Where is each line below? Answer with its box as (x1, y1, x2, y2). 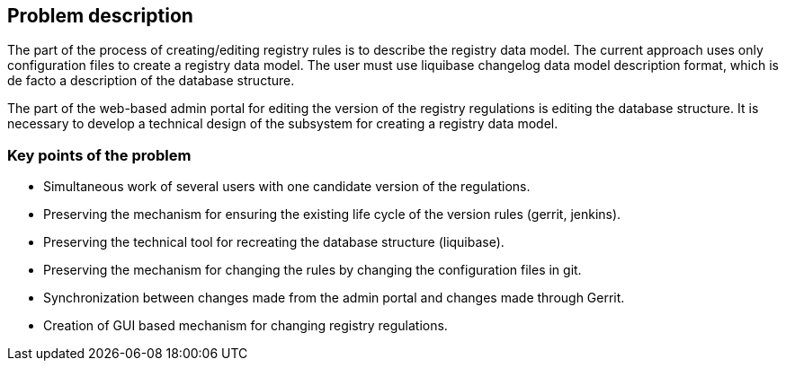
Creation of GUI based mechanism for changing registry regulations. (43, 318, 448, 334)
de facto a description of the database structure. (7, 73, 295, 89)
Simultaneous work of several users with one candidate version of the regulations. (43, 179, 531, 195)
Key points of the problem (7, 145, 192, 164)
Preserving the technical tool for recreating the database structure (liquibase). (43, 234, 505, 250)
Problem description (7, 4, 193, 27)
